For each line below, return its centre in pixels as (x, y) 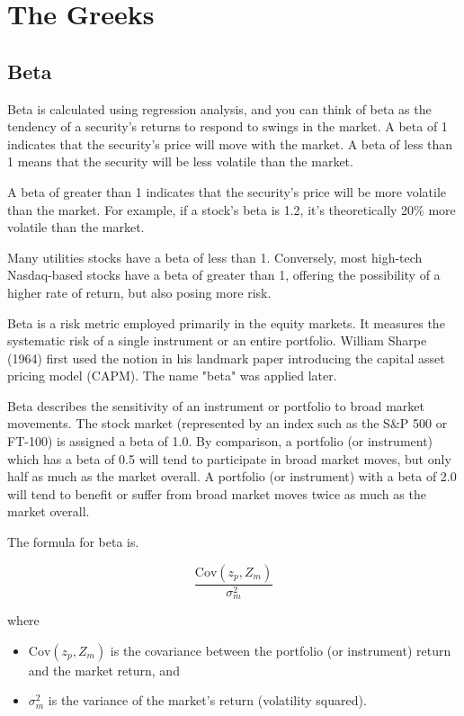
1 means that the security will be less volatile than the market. (180, 161)
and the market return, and (104, 670)
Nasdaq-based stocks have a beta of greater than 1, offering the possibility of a (224, 275)
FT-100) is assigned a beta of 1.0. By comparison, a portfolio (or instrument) (220, 441)
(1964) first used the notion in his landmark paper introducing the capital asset (226, 358)
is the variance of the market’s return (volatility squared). (207, 700)
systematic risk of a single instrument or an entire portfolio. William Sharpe (217, 340)
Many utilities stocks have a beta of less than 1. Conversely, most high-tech (215, 257)
